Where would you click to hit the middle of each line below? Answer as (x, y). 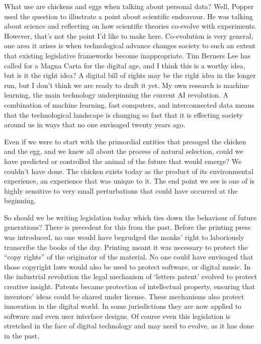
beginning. (20, 200)
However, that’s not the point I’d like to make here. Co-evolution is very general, (129, 35)
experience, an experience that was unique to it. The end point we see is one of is (129, 181)
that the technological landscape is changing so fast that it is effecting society (123, 114)
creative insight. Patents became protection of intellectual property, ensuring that (130, 286)
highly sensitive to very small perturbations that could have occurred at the (121, 190)
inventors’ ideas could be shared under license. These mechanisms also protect (124, 296)
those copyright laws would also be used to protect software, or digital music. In (127, 266)
